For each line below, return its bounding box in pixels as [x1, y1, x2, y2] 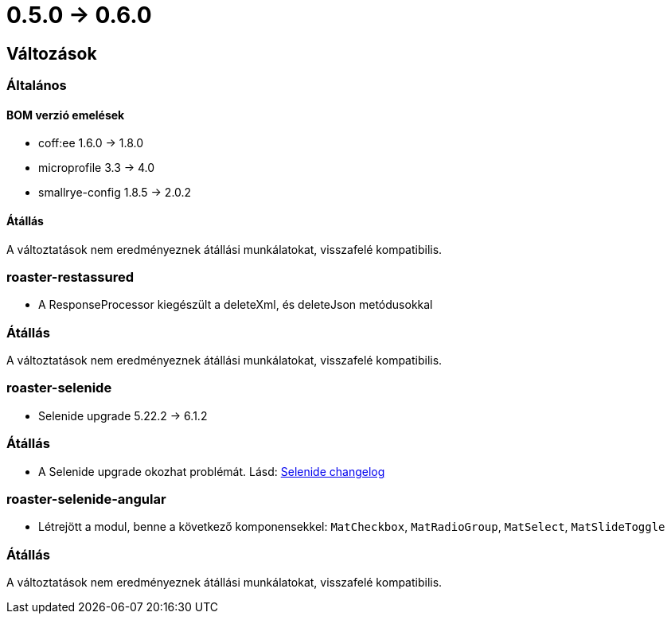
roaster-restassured [6, 268, 134, 285]
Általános [6, 77, 67, 94]
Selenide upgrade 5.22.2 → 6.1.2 [38, 408, 208, 423]
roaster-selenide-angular [6, 490, 166, 507]
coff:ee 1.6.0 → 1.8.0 [38, 136, 144, 150]
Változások [6, 43, 97, 64]
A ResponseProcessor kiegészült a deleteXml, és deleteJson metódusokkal [38, 298, 433, 312]
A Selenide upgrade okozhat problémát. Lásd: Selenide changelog [38, 464, 385, 478]
